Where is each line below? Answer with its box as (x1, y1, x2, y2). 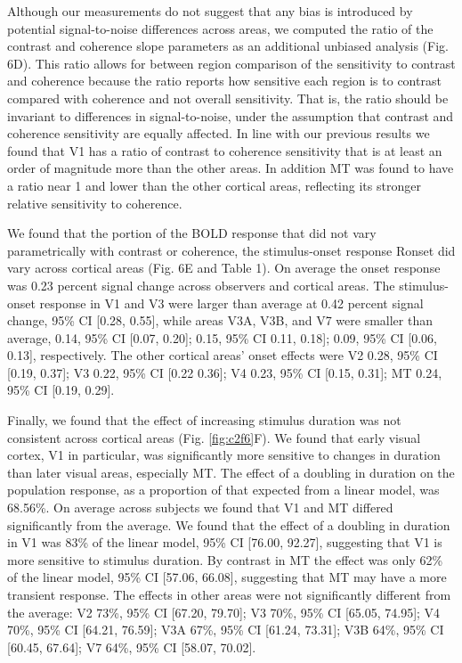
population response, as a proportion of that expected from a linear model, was (7, 480, 440, 499)
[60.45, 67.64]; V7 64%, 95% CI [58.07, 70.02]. (7, 637, 256, 656)
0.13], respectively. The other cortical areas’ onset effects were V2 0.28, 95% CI (7, 346, 438, 364)
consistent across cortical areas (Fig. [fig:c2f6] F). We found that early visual (7, 428, 421, 446)
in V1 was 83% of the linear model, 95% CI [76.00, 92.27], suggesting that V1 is (7, 533, 442, 552)
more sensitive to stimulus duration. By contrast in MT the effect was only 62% (7, 550, 443, 569)
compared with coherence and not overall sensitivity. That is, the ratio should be (7, 88, 449, 107)
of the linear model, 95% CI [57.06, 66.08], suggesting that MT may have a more (7, 568, 447, 586)
